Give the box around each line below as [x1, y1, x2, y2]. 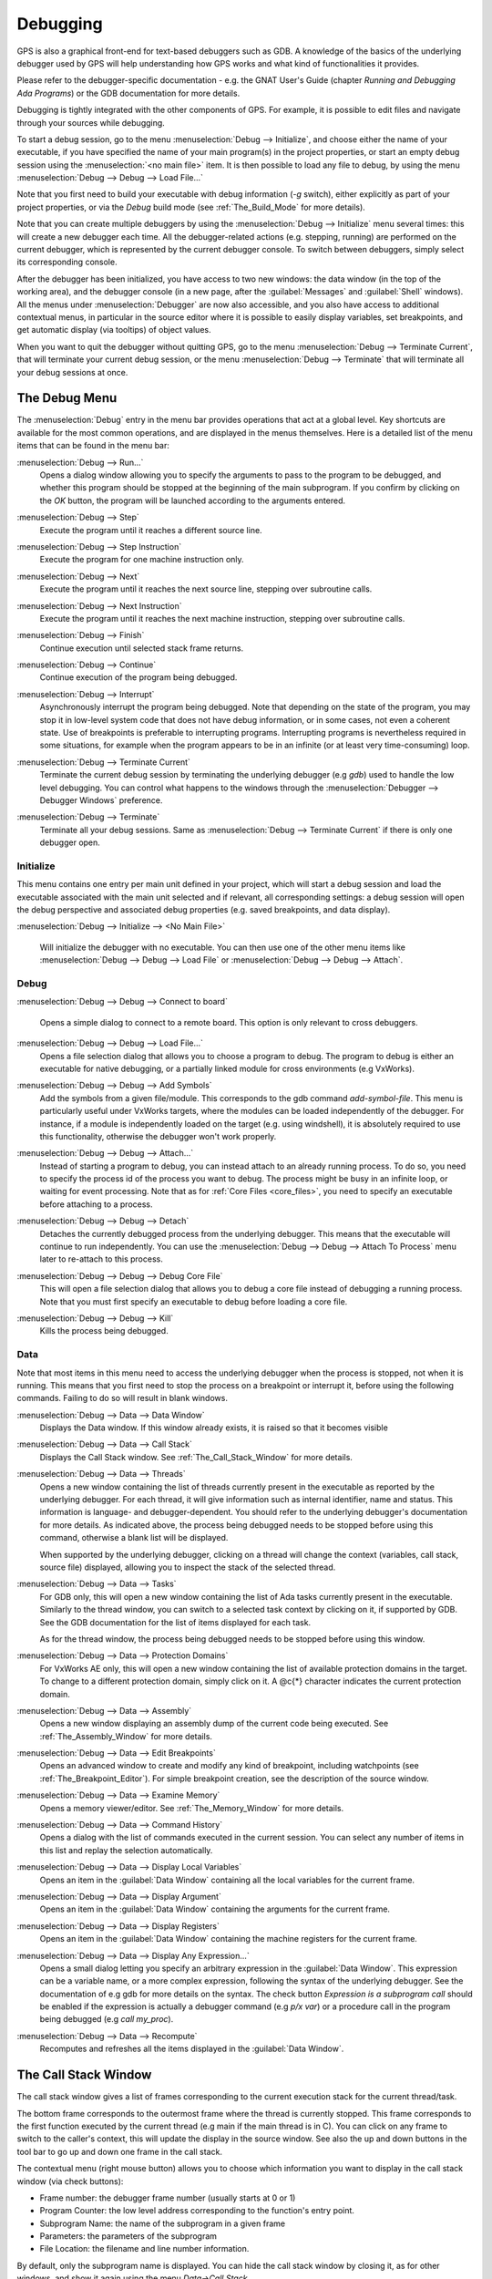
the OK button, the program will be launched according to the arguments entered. [39, 495, 346, 506]
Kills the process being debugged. [39, 1325, 169, 1336]
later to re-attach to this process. [39, 1253, 163, 1264]
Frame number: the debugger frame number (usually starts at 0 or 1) [39, 2192, 296, 2203]
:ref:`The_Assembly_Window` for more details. [39, 1730, 213, 1741]
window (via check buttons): [16, 2175, 124, 2187]
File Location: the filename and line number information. [39, 2243, 250, 2254]
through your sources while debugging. [16, 117, 166, 128]
